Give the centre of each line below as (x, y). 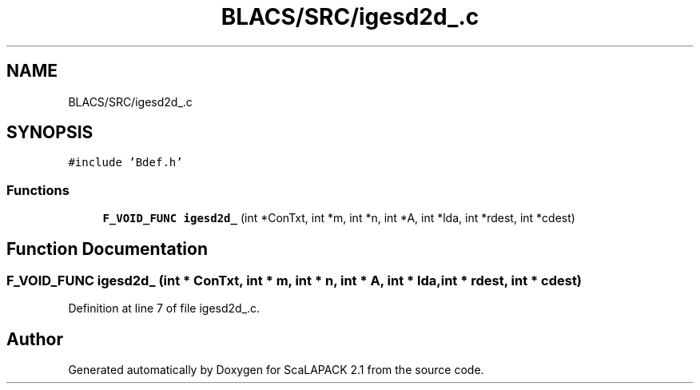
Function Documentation (107, 249)
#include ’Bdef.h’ (125, 163)
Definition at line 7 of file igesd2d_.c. (164, 308)
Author (35, 339)
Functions (38, 190)
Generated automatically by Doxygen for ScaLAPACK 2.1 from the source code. (276, 370)
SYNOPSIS (50, 133)
